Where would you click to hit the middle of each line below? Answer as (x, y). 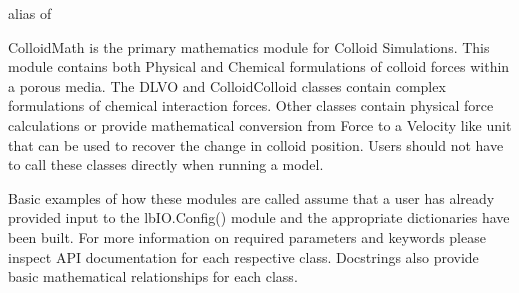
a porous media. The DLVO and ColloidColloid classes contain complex (227, 85)
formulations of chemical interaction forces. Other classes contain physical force (251, 105)
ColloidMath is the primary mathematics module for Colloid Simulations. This (249, 46)
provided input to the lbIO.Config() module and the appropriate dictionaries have (259, 217)
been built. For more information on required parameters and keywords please (247, 236)
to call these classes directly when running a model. (166, 164)
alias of (30, 13)
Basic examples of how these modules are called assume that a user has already (251, 197)
